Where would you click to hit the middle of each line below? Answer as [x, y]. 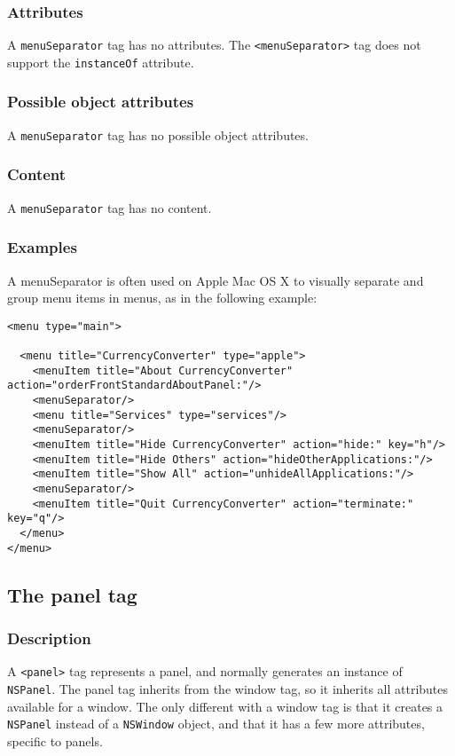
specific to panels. [55, 740]
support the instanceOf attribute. [101, 62]
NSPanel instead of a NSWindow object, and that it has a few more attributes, [216, 724]
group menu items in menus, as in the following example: [162, 298]
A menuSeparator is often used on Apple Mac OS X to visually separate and [216, 280]
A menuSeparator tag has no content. [110, 207]
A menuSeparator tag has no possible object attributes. [158, 134]
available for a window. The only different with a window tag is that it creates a [225, 706]
